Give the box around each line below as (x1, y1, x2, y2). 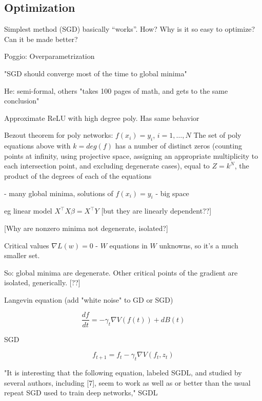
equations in (109, 240, 148, 250)
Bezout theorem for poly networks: (4, 130, 113, 140)
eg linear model (4, 205, 52, 216)
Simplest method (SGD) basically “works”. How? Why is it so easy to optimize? (4, 24, 255, 34)
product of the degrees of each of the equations (4, 170, 152, 181)
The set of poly (193, 130, 241, 140)
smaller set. (4, 250, 40, 261)
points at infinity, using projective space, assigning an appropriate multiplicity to (4, 150, 258, 161)
